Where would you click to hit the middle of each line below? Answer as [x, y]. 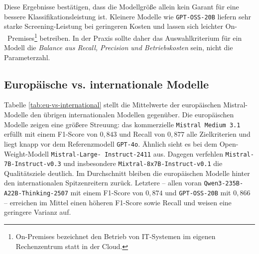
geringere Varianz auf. [38, 212]
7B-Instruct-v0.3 [33, 164]
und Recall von [142, 134]
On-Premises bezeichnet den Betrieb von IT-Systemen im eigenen [116, 236]
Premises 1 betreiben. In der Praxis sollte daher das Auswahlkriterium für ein [125, 37]
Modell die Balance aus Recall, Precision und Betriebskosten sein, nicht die [119, 47]
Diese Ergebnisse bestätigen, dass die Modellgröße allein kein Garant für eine [122, 6]
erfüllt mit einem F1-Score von [51, 134]
